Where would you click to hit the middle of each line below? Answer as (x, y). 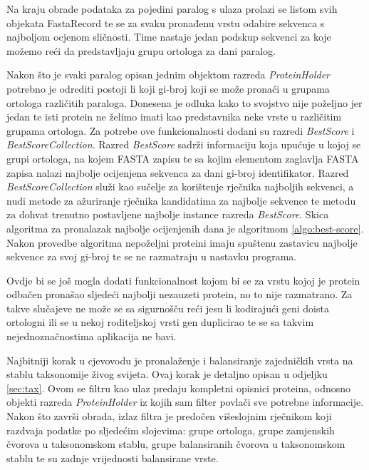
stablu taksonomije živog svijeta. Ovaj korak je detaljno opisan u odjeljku (167, 374)
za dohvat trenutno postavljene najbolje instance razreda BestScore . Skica (168, 214)
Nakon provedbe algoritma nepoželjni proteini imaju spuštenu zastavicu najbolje (182, 242)
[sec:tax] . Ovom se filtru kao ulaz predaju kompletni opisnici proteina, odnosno (179, 388)
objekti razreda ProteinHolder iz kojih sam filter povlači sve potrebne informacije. (185, 402)
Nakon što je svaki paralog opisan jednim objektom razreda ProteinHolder (168, 75)
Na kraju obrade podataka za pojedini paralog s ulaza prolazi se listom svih (172, 9)
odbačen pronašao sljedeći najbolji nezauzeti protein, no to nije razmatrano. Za (180, 294)
